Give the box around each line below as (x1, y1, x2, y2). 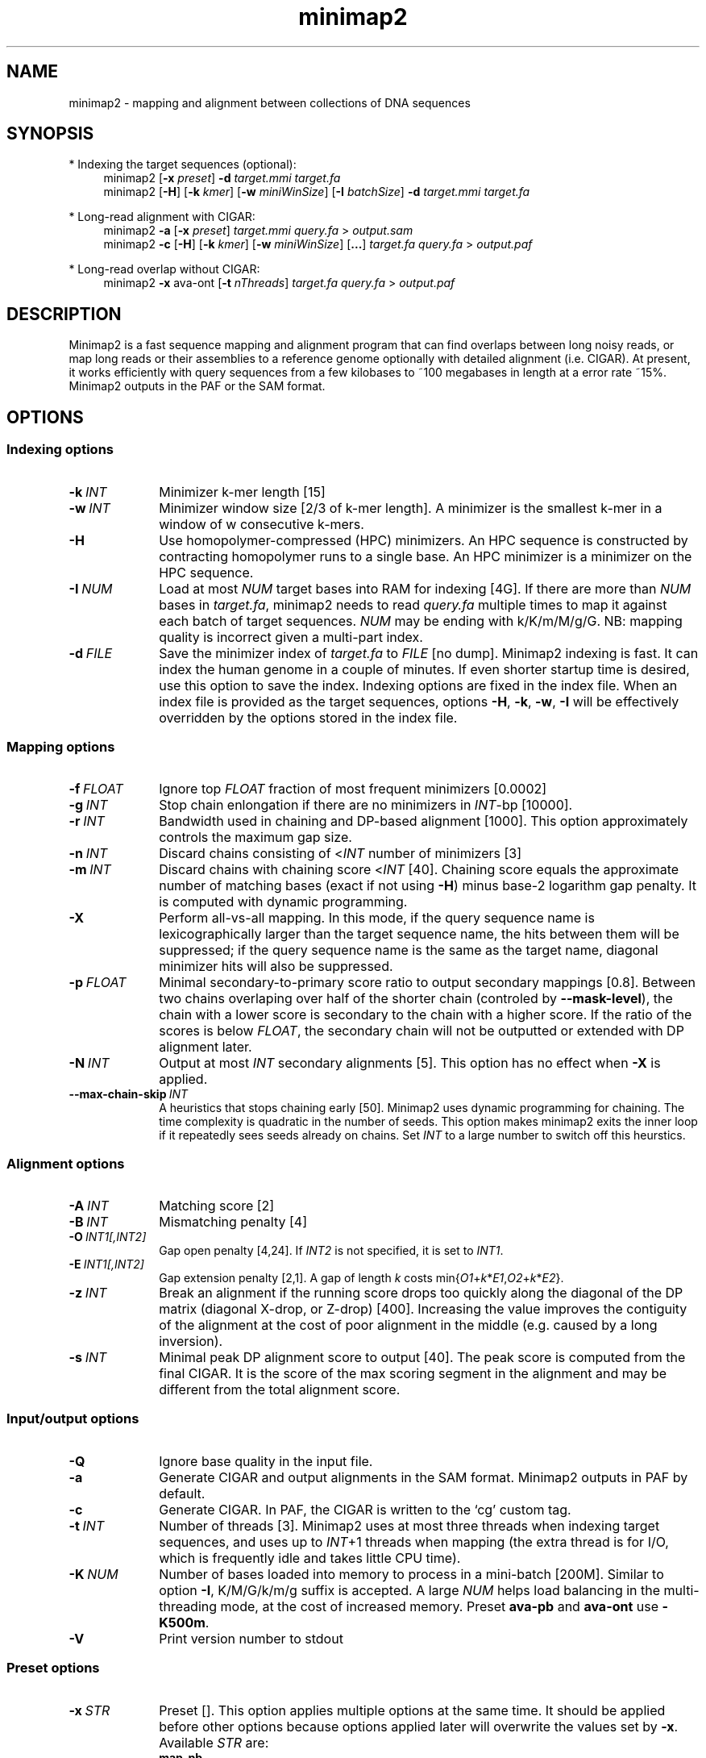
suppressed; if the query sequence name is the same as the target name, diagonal (159, 942, 658, 959)
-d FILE (69, 644, 113, 661)
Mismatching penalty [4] (159, 1214, 307, 1230)
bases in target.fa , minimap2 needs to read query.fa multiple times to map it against (159, 596, 667, 613)
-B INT (69, 1214, 108, 1230)
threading (159, 1598, 218, 1614)
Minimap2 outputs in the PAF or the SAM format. (69, 379, 326, 394)
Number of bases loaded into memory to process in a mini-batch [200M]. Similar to (159, 1565, 664, 1582)
